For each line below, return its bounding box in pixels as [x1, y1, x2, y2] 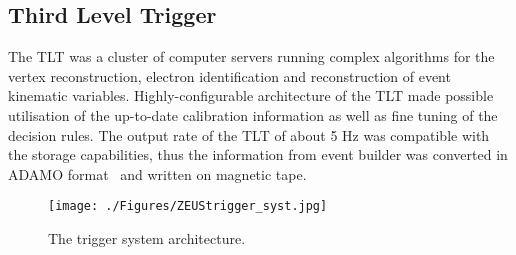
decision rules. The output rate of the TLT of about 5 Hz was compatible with [8, 124, 490, 145]
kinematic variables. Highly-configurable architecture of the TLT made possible [8, 85, 494, 106]
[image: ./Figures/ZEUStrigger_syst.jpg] [48, 199, 328, 214]
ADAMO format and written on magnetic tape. [8, 163, 307, 184]
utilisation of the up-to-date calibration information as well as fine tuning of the [8, 104, 498, 125]
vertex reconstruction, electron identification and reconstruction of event [8, 65, 451, 86]
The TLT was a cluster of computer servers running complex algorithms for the [8, 46, 495, 67]
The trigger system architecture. [48, 228, 246, 249]
